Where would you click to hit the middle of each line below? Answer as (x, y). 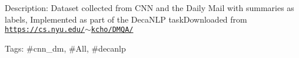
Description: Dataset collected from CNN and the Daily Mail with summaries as (149, 8)
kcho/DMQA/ (112, 30)
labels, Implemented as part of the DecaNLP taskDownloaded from (126, 19)
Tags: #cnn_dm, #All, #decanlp (65, 48)
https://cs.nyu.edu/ (45, 30)
